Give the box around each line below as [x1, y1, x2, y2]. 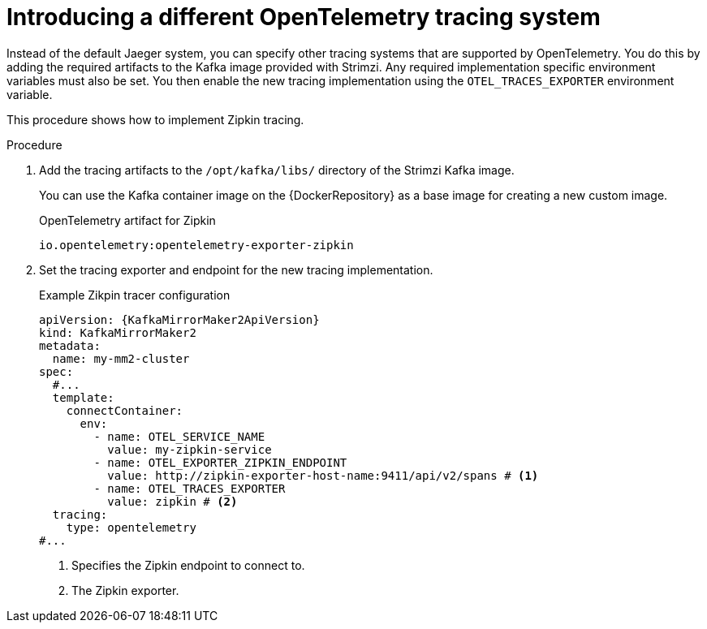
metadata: [39, 338, 101, 352]
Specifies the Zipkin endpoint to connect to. [71, 558, 305, 572]
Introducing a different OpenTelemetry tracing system [6, 3, 601, 31]
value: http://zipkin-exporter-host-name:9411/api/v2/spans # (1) [107, 468, 539, 482]
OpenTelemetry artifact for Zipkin [39, 213, 216, 227]
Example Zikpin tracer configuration [39, 287, 231, 302]
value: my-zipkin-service [107, 442, 272, 456]
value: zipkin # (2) [107, 494, 238, 508]
